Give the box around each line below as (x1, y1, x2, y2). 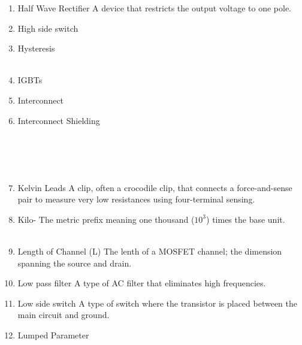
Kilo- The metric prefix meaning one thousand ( (17, 213, 195, 225)
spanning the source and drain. (17, 256, 132, 269)
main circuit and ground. (17, 308, 110, 321)
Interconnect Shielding (17, 114, 100, 126)
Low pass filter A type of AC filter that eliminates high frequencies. (17, 277, 266, 289)
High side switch (17, 22, 78, 34)
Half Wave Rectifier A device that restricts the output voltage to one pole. (17, 2, 292, 14)
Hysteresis (17, 42, 55, 55)
